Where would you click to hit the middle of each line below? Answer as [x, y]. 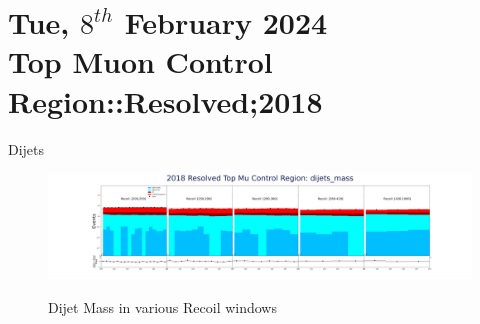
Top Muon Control [140, 61]
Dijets [26, 148]
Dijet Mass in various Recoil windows [162, 306]
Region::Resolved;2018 [165, 100]
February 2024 [226, 22]
